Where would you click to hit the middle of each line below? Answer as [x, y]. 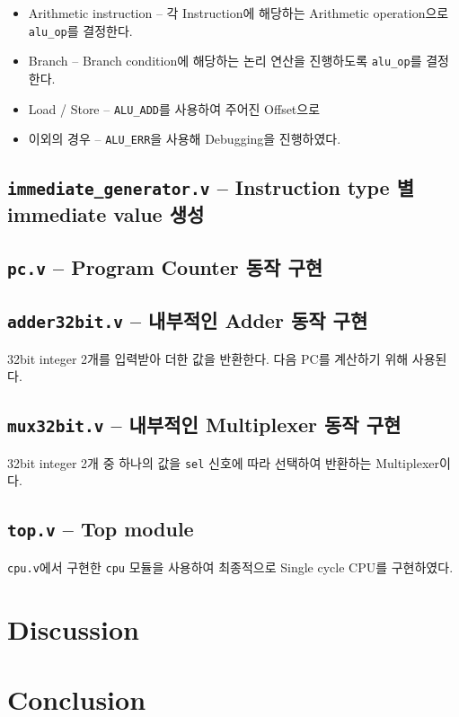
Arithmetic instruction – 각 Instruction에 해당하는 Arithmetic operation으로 [238, 13]
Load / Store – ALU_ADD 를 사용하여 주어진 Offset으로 [174, 108]
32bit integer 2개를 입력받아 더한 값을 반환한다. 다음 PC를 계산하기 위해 [208, 358]
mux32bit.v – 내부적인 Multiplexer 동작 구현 [204, 425]
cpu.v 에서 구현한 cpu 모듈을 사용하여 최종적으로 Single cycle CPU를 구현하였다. [230, 567]
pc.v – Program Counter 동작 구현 [165, 266]
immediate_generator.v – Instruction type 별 [211, 187]
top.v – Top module [101, 529]
